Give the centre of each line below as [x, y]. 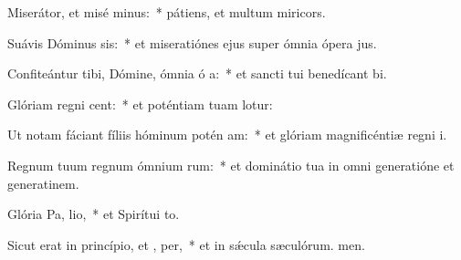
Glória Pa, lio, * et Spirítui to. [94, 214]
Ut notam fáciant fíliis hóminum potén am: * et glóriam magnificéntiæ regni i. [227, 135]
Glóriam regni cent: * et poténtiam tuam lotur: [140, 104]
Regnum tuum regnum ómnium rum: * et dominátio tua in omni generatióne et [231, 165]
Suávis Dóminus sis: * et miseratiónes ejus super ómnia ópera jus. [192, 42]
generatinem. [43, 183]
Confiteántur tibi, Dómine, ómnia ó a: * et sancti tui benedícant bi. [197, 73]
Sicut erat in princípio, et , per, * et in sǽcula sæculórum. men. [186, 244]
